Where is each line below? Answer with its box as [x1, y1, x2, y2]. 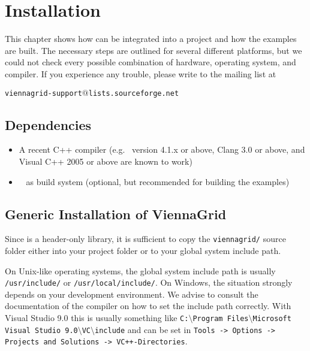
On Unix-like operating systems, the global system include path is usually [5, 264, 276, 277]
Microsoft [252, 314, 291, 323]
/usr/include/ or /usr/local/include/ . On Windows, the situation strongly [5, 276, 293, 289]
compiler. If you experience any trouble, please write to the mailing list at [5, 67, 276, 80]
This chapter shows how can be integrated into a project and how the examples [5, 32, 297, 45]
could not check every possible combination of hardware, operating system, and [5, 56, 296, 68]
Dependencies [5, 115, 92, 134]
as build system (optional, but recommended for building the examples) [26, 175, 290, 187]
